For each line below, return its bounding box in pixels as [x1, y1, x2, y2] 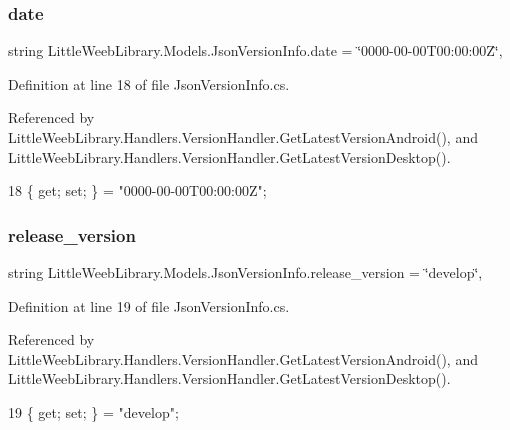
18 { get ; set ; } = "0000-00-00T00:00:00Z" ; [8, 180, 267, 201]
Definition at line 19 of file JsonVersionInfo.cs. [8, 295, 290, 316]
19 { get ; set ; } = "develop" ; [8, 401, 179, 422]
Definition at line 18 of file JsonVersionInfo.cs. [8, 73, 290, 94]
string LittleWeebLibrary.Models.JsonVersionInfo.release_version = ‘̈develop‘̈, [8, 262, 483, 282]
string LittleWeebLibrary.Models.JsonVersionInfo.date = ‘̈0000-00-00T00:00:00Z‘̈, [8, 40, 503, 61]
